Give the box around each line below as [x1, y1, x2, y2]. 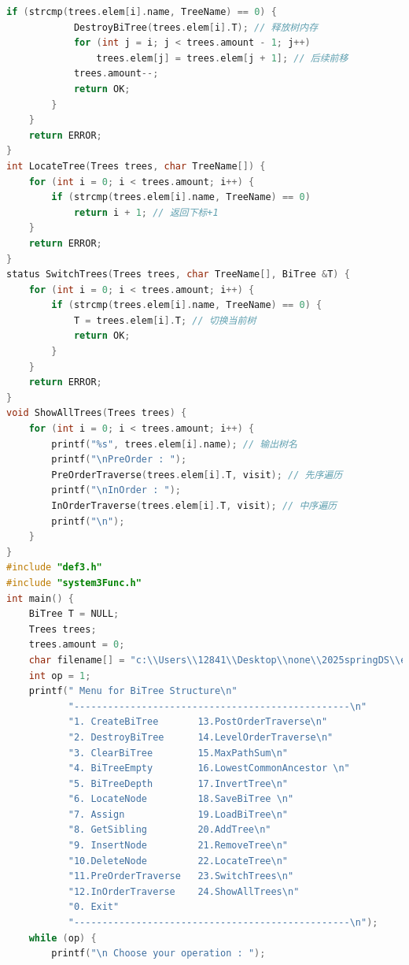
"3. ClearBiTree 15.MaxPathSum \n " [68, 747, 288, 759]
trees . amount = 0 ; [28, 639, 125, 651]
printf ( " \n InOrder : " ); [51, 484, 181, 496]
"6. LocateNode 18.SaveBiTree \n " [68, 793, 294, 805]
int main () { [6, 592, 74, 604]
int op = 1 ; [28, 670, 91, 681]
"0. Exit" [68, 901, 120, 913]
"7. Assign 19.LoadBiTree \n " [68, 808, 288, 820]
